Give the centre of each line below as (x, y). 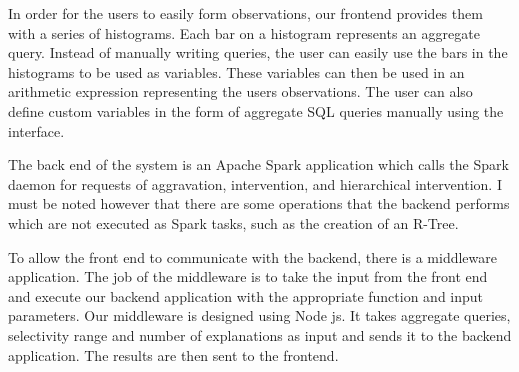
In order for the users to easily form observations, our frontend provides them (245, 13)
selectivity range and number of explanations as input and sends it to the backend (260, 334)
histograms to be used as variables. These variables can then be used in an (236, 71)
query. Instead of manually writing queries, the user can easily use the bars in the (258, 52)
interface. (36, 130)
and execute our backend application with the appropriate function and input (246, 295)
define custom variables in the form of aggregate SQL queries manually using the (256, 110)
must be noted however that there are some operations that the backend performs (259, 203)
